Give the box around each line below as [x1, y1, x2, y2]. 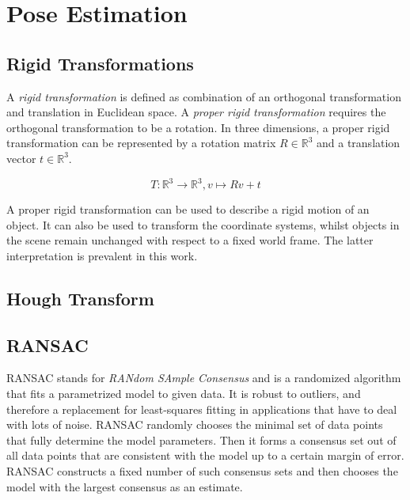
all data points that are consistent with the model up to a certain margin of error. [6, 447, 404, 464]
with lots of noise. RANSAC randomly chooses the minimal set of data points [6, 416, 383, 433]
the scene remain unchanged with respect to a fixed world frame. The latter [6, 232, 374, 248]
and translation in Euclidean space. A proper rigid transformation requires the [6, 104, 386, 120]
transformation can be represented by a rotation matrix [6, 134, 276, 151]
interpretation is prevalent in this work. [6, 247, 198, 263]
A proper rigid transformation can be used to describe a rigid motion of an [6, 201, 370, 218]
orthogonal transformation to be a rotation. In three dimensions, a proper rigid [6, 119, 390, 135]
